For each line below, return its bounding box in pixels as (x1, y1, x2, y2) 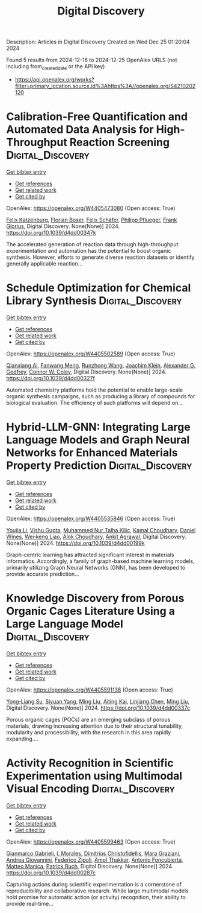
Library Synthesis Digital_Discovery (6, 294, 182, 308)
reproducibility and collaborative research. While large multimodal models (6, 887, 189, 894)
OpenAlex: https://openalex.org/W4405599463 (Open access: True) (6, 838, 176, 845)
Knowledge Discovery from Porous (6, 591, 185, 605)
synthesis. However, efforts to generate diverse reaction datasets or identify (6, 253, 195, 261)
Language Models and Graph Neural (6, 433, 190, 447)
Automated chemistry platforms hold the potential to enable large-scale (6, 386, 183, 393)
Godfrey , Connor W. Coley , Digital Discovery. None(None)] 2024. (6, 368, 167, 375)
